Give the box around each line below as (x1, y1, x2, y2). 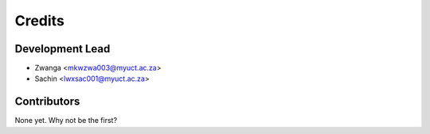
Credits (14, 12, 65, 29)
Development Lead (14, 42, 111, 56)
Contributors (14, 95, 80, 109)
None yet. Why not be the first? (14, 116, 118, 125)
